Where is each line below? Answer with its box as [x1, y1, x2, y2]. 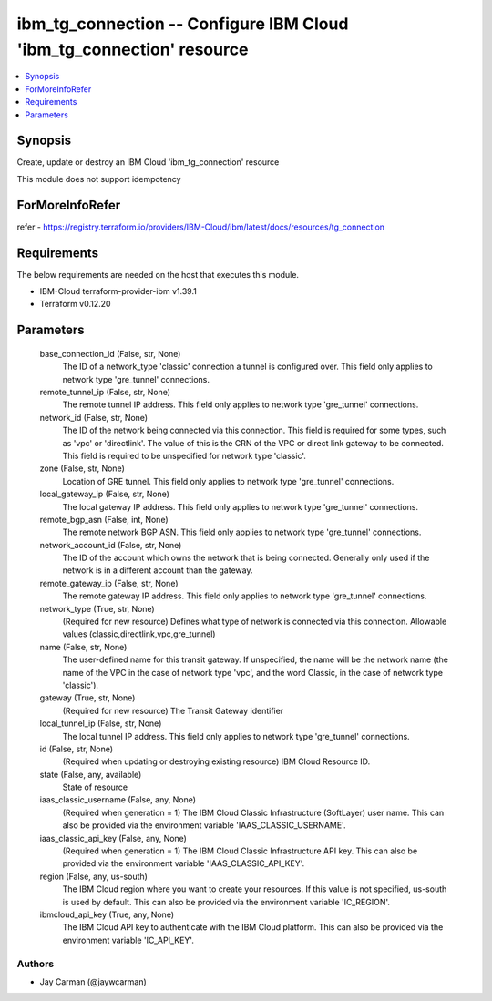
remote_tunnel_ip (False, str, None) [39, 386, 171, 397]
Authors [16, 957, 55, 970]
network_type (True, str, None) [39, 603, 155, 614]
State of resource [62, 781, 128, 792]
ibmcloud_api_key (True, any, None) [39, 909, 175, 920]
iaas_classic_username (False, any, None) [39, 794, 196, 805]
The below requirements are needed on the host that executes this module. [16, 269, 300, 280]
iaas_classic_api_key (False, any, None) [39, 832, 187, 843]
